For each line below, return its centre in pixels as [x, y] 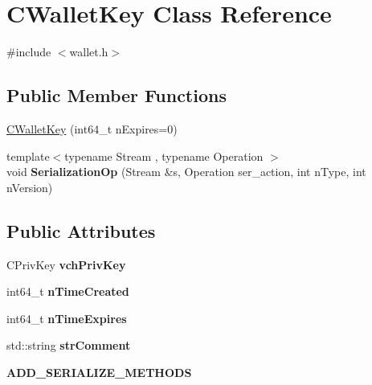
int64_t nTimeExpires [67, 318]
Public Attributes [81, 230]
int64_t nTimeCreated [68, 291]
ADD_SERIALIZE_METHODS [99, 372]
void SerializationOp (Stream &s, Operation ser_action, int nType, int [186, 172]
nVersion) [30, 187]
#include [29, 52]
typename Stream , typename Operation [164, 156]
